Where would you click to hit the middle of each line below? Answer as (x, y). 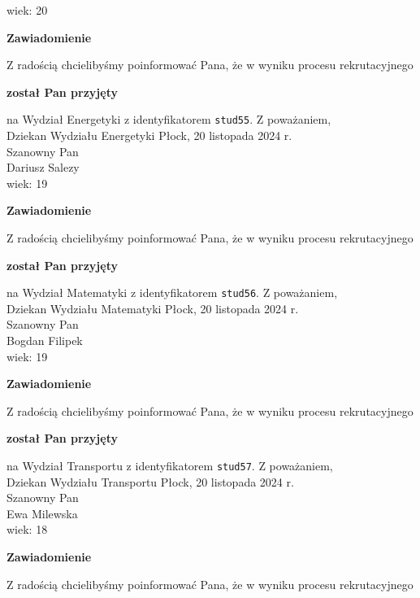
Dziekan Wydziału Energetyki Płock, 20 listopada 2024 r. (149, 135)
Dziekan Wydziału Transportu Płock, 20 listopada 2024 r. (150, 481)
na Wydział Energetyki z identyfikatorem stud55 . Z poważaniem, (169, 119)
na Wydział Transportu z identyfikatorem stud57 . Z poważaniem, (170, 465)
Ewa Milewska (42, 513)
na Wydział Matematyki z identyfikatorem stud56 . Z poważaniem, (172, 292)
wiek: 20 (27, 10)
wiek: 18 (27, 529)
